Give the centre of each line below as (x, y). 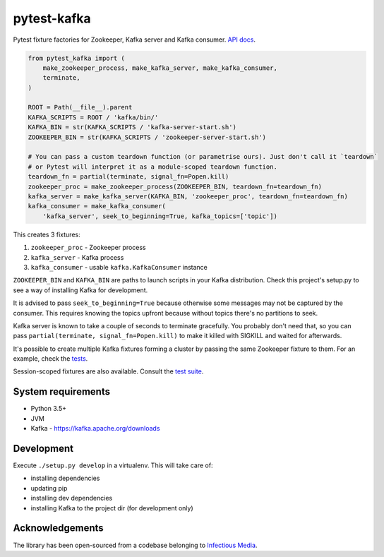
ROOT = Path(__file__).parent (80, 107)
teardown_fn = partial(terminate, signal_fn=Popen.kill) (128, 177)
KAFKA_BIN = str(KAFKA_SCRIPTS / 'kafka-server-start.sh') (132, 127)
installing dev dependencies (72, 498)
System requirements (62, 392)
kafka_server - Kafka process (77, 257)
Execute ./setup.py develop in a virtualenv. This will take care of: (113, 465)
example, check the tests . (50, 359)
